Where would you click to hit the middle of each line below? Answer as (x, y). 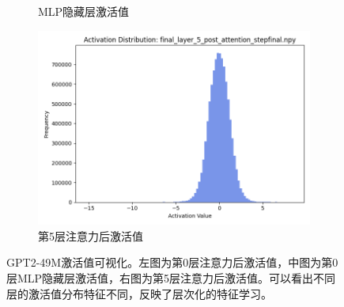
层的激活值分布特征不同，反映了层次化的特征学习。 (139, 293)
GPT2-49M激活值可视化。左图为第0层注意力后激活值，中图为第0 (172, 262)
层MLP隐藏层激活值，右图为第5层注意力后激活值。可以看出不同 (171, 278)
